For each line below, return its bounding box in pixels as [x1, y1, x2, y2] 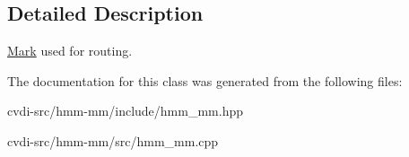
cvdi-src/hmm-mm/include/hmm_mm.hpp [7, 101, 244, 120]
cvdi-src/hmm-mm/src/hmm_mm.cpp [7, 131, 219, 150]
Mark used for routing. [7, 41, 133, 60]
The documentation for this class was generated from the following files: [7, 71, 403, 90]
